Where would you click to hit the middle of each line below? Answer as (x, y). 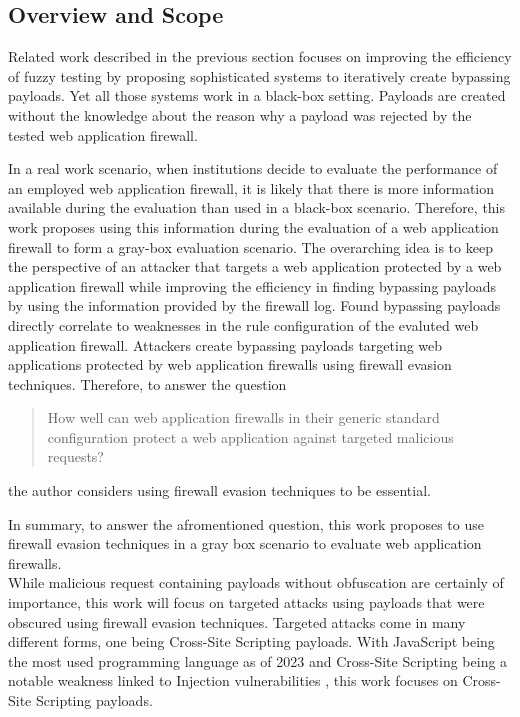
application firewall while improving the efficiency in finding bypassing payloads (252, 285)
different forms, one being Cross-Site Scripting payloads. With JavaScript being (251, 641)
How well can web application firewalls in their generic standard (243, 417)
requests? (75, 456)
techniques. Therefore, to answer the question (147, 383)
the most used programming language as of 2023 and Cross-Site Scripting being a (258, 660)
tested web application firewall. (103, 134)
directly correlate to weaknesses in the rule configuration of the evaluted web (243, 324)
